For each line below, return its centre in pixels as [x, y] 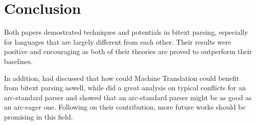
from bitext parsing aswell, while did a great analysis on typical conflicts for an [125, 88]
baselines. [18, 61]
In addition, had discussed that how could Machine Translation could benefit [122, 78]
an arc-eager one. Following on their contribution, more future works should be [125, 107]
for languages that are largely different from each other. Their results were [118, 41]
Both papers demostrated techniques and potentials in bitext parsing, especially [126, 32]
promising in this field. [38, 116]
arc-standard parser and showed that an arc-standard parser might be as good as [128, 97]
